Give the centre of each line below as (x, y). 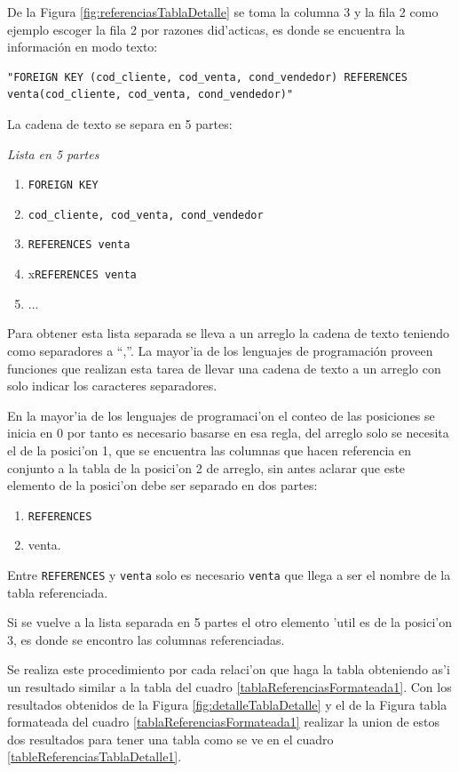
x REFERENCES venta (82, 273)
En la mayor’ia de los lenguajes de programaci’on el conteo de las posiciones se (221, 415)
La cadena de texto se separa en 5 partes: (120, 123)
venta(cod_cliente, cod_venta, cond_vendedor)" (150, 95)
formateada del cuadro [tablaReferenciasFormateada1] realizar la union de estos (223, 722)
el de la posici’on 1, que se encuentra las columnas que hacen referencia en (209, 450)
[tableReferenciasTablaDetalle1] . (95, 756)
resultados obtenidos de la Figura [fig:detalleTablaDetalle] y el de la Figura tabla (227, 704)
